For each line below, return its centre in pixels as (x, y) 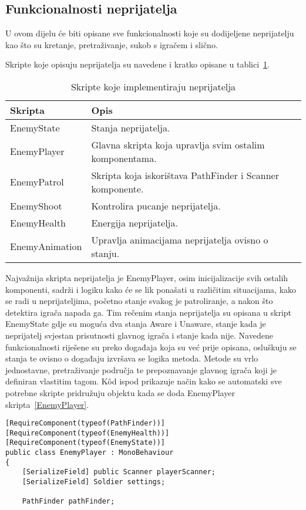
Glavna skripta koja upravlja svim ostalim (178, 144)
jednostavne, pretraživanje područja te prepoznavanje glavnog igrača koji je (141, 369)
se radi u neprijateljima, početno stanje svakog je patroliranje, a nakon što (139, 301)
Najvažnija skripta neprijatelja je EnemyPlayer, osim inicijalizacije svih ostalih (147, 277)
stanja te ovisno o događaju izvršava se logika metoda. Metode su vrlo (132, 358)
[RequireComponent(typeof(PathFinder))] (85, 423)
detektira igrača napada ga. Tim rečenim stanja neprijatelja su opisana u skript (149, 312)
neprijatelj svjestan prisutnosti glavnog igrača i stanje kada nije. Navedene (139, 335)
